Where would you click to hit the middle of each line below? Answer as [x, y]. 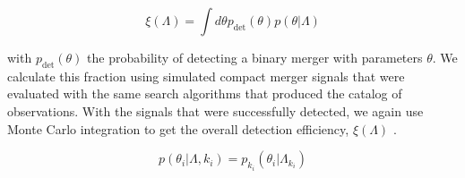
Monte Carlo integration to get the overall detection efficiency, [178, 128]
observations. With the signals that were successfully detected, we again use [215, 110]
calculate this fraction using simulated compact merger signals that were [206, 76]
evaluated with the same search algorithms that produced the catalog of [205, 93]
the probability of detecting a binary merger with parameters [255, 57]
